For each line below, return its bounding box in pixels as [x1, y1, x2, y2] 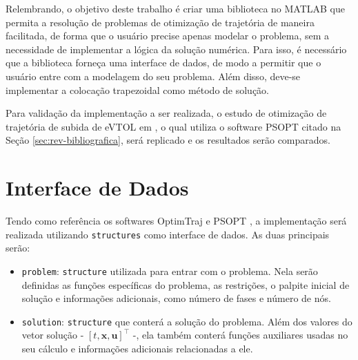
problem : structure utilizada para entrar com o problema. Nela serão [21, 263, 318, 278]
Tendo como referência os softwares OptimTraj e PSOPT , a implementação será [6, 214, 347, 228]
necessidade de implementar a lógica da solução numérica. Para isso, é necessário [6, 41, 347, 56]
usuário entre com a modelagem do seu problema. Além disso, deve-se [6, 68, 301, 83]
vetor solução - [21, 328, 84, 342]
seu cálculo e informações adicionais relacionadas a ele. [21, 341, 253, 355]
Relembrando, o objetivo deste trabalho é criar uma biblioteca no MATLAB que [6, 1, 345, 15]
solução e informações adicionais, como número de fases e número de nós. [21, 291, 331, 305]
